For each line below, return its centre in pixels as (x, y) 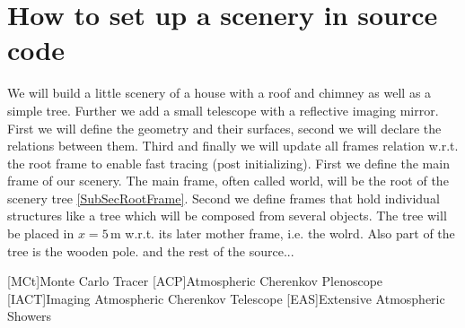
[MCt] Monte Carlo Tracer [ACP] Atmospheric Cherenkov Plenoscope (195, 281)
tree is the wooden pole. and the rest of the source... (151, 250)
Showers (30, 316)
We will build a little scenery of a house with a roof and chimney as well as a (219, 93)
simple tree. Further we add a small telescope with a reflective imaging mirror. (223, 110)
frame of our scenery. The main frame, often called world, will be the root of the (228, 181)
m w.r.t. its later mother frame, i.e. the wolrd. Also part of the (282, 233)
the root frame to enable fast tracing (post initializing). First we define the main (228, 163)
